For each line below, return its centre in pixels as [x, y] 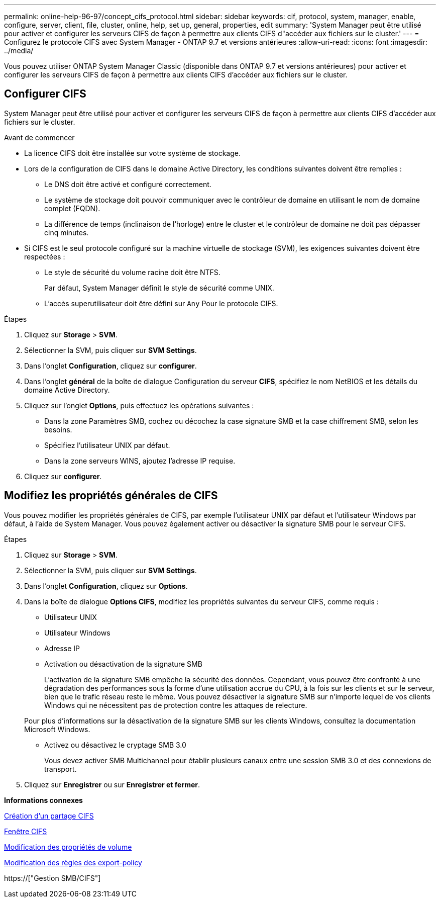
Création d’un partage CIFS [49, 816]
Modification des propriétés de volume [68, 847]
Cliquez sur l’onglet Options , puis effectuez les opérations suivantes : [139, 405]
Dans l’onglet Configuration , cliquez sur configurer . [111, 366]
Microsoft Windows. [57, 729]
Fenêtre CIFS [26, 831]
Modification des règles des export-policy [73, 862]
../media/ [19, 51]
